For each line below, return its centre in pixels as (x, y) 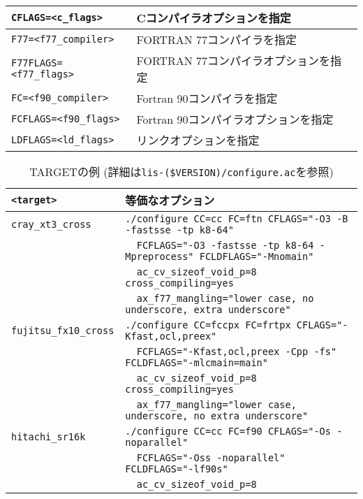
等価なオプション (170, 200)
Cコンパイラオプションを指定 (214, 18)
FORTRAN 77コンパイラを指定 (217, 39)
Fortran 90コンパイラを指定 (207, 98)
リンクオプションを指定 (198, 140)
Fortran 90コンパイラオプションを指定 (235, 119)
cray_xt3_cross (51, 224)
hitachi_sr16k (49, 437)
